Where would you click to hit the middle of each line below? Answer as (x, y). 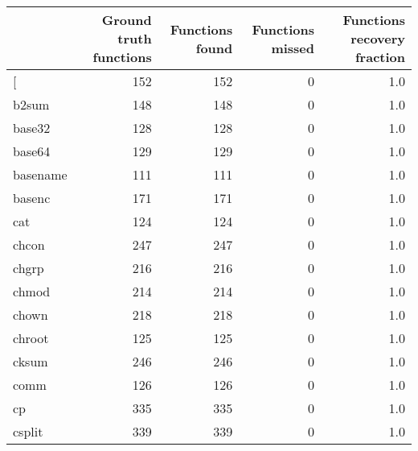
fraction (380, 57)
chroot (31, 338)
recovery (378, 38)
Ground (127, 20)
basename (40, 174)
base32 (32, 128)
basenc (32, 198)
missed (293, 48)
